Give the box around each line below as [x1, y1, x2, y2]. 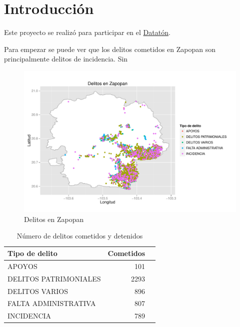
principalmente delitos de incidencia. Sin [4, 53, 128, 64]
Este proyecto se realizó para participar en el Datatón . [4, 27, 170, 37]
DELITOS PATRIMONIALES [7, 273, 101, 283]
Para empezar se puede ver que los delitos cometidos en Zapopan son [4, 43, 215, 54]
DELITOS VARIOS [7, 285, 68, 296]
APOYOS [7, 260, 37, 271]
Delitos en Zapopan [24, 213, 84, 224]
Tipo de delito [7, 248, 57, 258]
